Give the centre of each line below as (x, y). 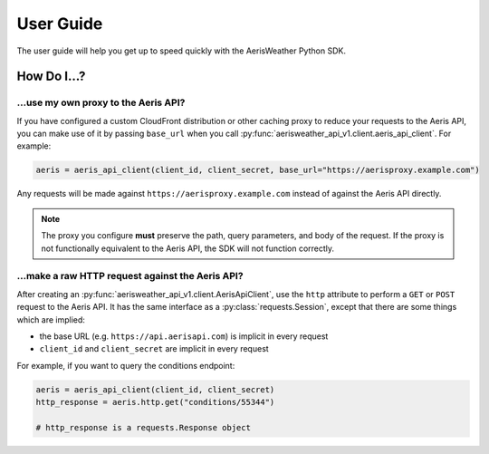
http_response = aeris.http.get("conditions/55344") (155, 402)
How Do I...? (51, 77)
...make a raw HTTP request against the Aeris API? (130, 276)
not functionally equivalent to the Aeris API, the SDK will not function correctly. (188, 248)
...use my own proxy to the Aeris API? (101, 102)
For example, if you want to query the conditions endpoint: (126, 365)
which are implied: (51, 319)
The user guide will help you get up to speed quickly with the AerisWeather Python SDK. (181, 51)
